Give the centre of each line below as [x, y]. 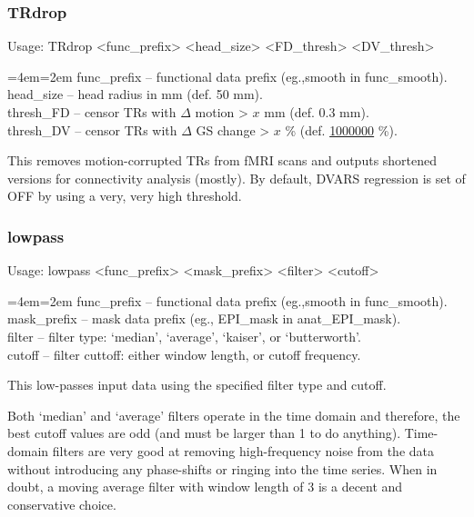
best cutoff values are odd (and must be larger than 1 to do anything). [204, 433]
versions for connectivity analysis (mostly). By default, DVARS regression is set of [237, 178]
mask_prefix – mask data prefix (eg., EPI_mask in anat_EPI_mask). [204, 318]
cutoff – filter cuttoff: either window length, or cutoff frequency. [184, 354]
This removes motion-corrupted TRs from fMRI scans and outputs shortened [222, 160]
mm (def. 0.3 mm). [317, 112]
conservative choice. [62, 504]
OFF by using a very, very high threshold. [125, 196]
